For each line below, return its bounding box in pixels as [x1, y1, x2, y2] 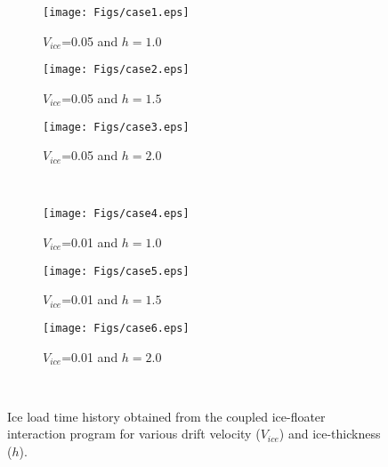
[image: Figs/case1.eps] [43, 6, 190, 19]
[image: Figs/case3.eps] [43, 120, 190, 133]
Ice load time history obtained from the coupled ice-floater [7, 407, 326, 425]
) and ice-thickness [279, 424, 381, 443]
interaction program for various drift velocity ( [7, 424, 261, 443]
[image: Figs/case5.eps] [43, 264, 190, 278]
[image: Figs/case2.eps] [43, 63, 190, 76]
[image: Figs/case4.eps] [43, 207, 190, 221]
